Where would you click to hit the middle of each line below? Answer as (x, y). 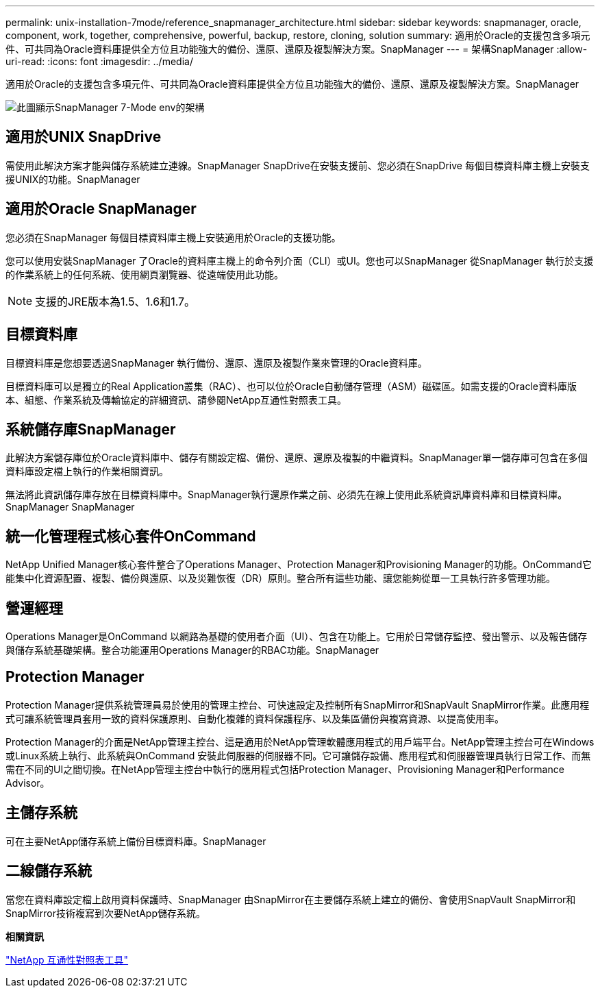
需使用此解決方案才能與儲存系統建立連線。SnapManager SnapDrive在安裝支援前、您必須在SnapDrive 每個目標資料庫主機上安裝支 (298, 165)
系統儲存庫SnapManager (91, 429)
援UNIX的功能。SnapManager (73, 179)
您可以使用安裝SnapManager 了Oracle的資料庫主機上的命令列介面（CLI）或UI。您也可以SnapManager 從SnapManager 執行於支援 (300, 260)
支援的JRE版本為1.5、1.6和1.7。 (115, 301)
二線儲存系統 (49, 871)
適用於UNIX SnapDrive (84, 137)
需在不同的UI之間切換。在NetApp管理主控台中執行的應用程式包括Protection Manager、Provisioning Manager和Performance (285, 769)
